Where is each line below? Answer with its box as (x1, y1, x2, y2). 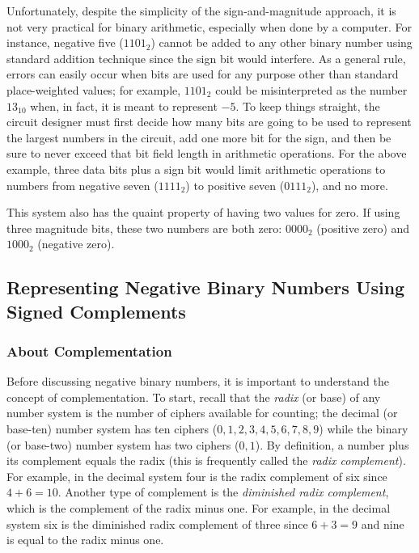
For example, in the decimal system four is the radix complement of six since (6, 467, 387, 484)
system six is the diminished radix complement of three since (6, 515, 308, 532)
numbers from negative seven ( (6, 176, 159, 193)
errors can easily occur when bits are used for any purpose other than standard (6, 65, 399, 82)
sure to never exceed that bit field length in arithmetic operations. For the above (6, 145, 407, 162)
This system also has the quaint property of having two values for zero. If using (6, 204, 400, 221)
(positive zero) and (316, 219, 410, 236)
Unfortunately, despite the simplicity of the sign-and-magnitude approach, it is (6, 2, 396, 19)
